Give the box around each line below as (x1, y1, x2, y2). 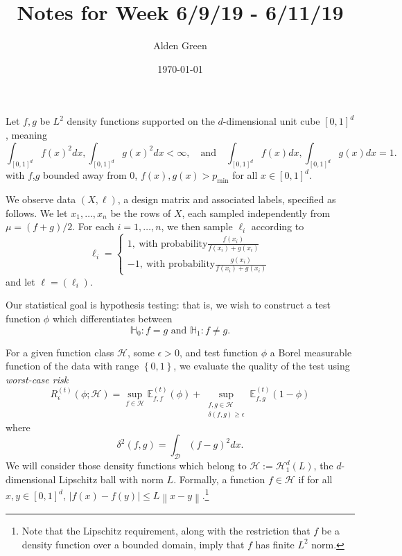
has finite (255, 537, 295, 551)
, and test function (179, 345, 259, 359)
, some (127, 345, 155, 359)
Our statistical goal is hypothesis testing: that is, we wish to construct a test (6, 297, 331, 312)
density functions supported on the (67, 114, 215, 128)
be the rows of (110, 205, 171, 220)
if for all (298, 471, 333, 486)
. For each (72, 219, 114, 234)
